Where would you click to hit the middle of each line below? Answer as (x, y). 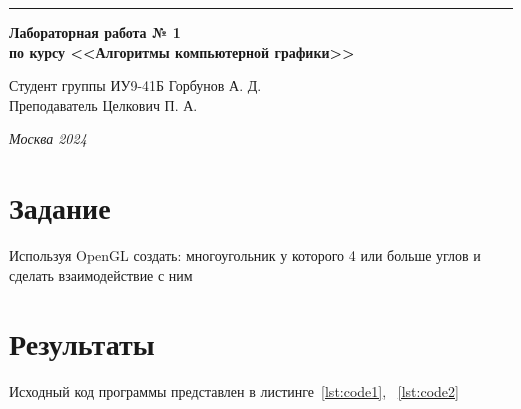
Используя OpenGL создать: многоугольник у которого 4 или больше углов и (245, 255)
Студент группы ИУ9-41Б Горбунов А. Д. (135, 85)
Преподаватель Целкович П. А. (103, 104)
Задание (60, 207)
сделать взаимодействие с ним (101, 274)
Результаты (82, 343)
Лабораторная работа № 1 (95, 32)
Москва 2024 (48, 138)
